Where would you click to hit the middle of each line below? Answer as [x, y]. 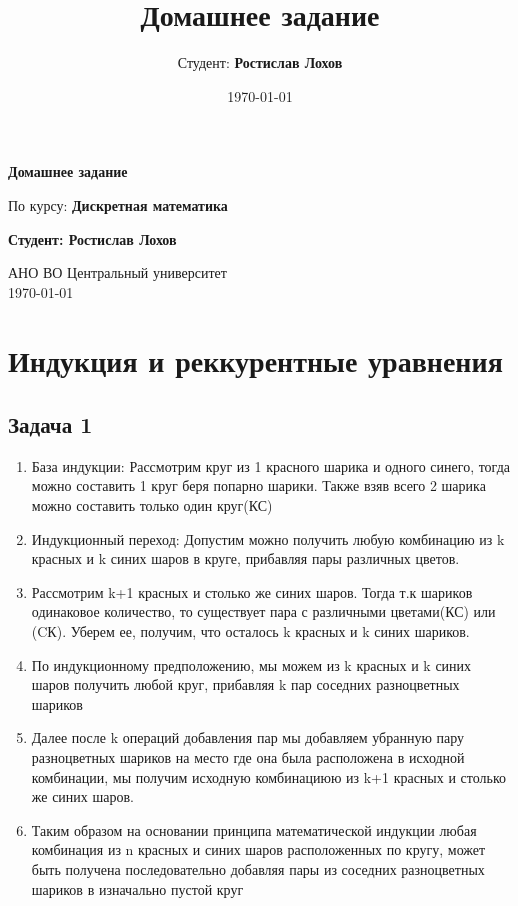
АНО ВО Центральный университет [117, 272]
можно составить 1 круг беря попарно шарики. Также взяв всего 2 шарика [258, 485]
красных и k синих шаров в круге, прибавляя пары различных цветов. [245, 558]
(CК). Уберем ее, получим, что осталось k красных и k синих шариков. [250, 631]
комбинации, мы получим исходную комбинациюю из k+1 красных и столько [268, 776]
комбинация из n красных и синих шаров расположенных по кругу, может [258, 849]
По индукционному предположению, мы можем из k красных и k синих [251, 664]
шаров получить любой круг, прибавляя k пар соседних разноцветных [245, 684]
